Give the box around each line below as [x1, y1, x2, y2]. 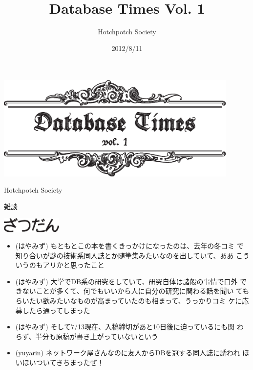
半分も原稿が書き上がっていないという [35, 331, 158, 341]
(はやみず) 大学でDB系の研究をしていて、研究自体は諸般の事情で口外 [15, 276, 238, 286]
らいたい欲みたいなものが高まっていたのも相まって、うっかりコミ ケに [15, 296, 242, 306]
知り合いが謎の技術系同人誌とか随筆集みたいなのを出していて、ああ [15, 250, 234, 260]
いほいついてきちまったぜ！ [15, 357, 104, 368]
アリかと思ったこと [42, 260, 105, 270]
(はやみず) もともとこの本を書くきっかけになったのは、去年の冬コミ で [15, 241, 244, 251]
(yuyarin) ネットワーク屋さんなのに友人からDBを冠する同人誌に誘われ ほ [15, 347, 250, 358]
